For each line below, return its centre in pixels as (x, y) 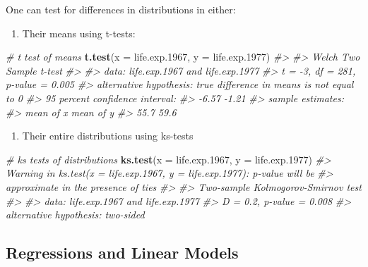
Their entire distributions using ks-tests (108, 136)
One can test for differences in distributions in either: (121, 9)
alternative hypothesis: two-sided (75, 215)
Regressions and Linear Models (122, 253)
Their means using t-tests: (79, 33)
